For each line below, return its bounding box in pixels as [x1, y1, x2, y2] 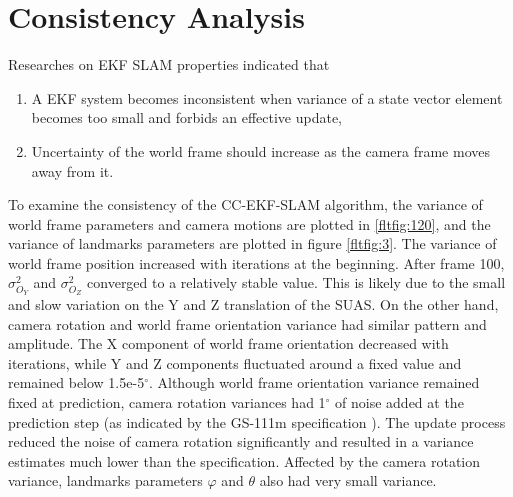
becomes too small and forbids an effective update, [31, 107, 342, 128]
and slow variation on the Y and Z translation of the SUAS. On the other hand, [8, 294, 499, 315]
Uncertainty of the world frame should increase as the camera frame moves [31, 140, 491, 161]
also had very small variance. [259, 470, 437, 491]
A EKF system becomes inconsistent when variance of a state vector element [31, 87, 503, 108]
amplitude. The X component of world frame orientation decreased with [8, 333, 449, 354]
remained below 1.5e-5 [8, 372, 145, 393]
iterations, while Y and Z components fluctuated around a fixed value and [8, 352, 462, 373]
